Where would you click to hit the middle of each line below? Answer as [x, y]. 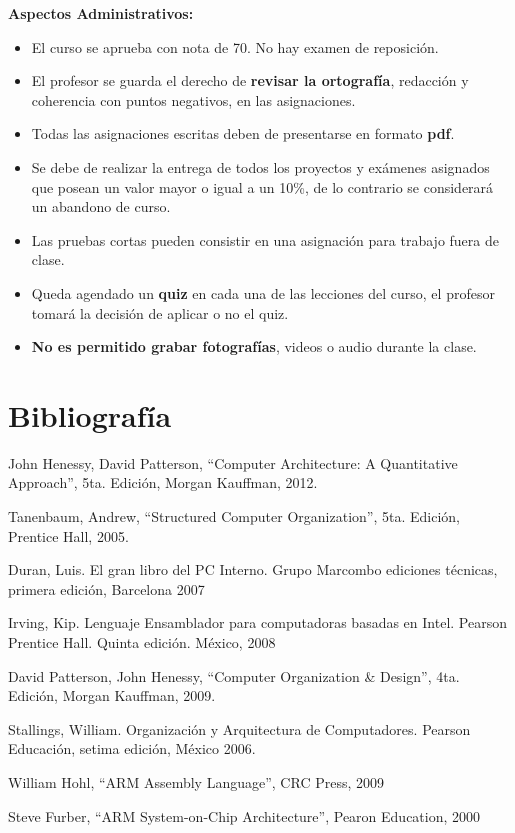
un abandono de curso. [101, 206]
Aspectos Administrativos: [101, 13]
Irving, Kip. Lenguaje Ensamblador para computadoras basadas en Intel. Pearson [257, 622]
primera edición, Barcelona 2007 [106, 588]
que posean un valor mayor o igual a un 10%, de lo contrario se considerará [262, 186]
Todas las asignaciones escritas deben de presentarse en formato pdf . [243, 133]
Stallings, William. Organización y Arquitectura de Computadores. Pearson [239, 728]
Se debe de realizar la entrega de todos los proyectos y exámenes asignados [260, 166]
